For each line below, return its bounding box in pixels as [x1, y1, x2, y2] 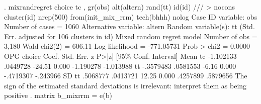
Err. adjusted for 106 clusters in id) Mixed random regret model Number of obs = [4, 31, 257, 41]
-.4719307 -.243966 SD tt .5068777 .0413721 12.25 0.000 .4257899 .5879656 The [4, 70, 247, 81]
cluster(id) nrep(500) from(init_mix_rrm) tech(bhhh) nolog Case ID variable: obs [4, 11, 257, 22]
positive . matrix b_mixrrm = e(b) [4, 90, 112, 100]
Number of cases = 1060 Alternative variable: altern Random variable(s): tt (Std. [4, 21, 255, 32]
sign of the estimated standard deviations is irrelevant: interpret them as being [4, 80, 247, 90]
